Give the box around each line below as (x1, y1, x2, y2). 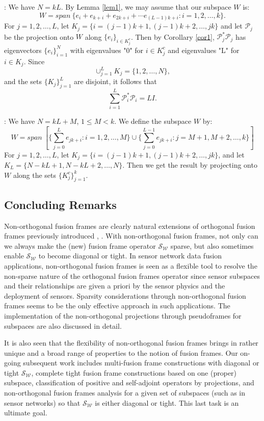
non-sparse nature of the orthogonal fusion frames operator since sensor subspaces (4, 270, 260, 281)
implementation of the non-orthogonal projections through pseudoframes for (4, 310, 242, 321)
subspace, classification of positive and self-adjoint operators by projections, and (4, 377, 254, 388)
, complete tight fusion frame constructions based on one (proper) (31, 367, 237, 378)
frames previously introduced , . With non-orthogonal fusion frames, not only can (4, 230, 258, 241)
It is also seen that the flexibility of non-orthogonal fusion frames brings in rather (4, 337, 258, 348)
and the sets (4, 76, 42, 87)
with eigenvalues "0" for (70, 44, 144, 55)
